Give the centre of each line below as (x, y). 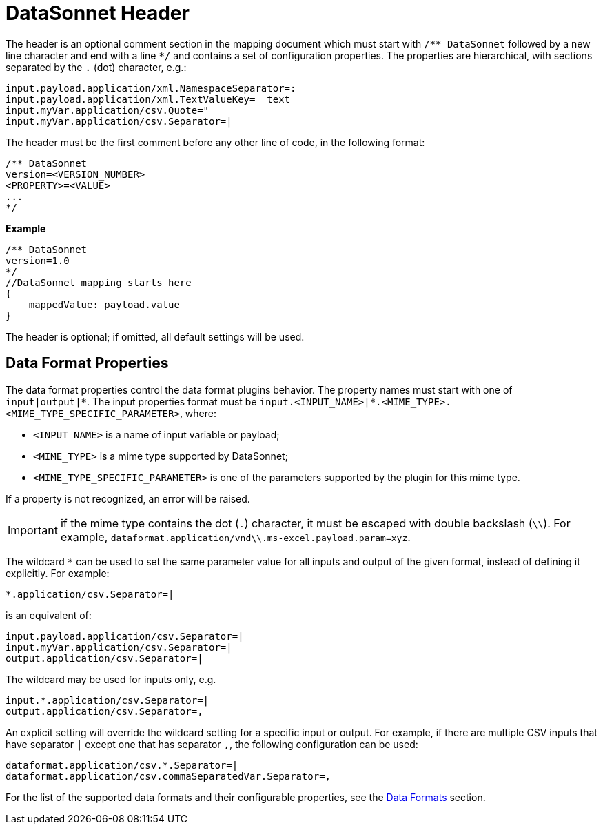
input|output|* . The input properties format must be (131, 401)
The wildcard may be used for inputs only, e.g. (111, 679)
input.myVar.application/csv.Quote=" (108, 110)
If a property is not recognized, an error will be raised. (128, 498)
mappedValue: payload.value (104, 304)
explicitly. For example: (58, 573)
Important (33, 530)
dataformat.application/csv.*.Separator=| (122, 765)
